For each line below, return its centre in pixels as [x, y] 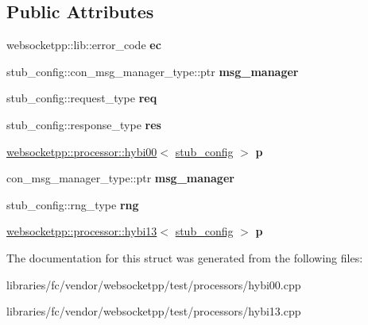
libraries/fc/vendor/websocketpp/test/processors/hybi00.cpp [154, 284]
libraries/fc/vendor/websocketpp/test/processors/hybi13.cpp [154, 311]
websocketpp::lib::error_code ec [84, 45]
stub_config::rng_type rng [73, 204]
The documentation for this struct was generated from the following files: [185, 257]
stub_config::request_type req [82, 98]
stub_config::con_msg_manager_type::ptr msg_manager [153, 71]
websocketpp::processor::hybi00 [82, 151]
